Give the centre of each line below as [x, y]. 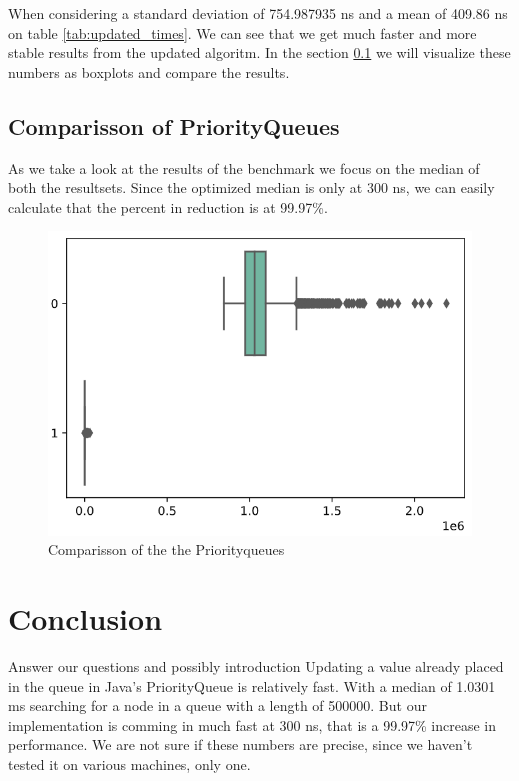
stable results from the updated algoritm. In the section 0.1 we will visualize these [259, 52]
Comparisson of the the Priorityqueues [166, 549]
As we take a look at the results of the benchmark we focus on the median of [244, 167]
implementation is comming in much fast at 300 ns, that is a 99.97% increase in [252, 724]
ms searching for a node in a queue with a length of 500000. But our [217, 705]
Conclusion [85, 618]
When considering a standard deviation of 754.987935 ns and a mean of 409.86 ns [258, 13]
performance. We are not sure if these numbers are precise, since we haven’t [240, 744]
